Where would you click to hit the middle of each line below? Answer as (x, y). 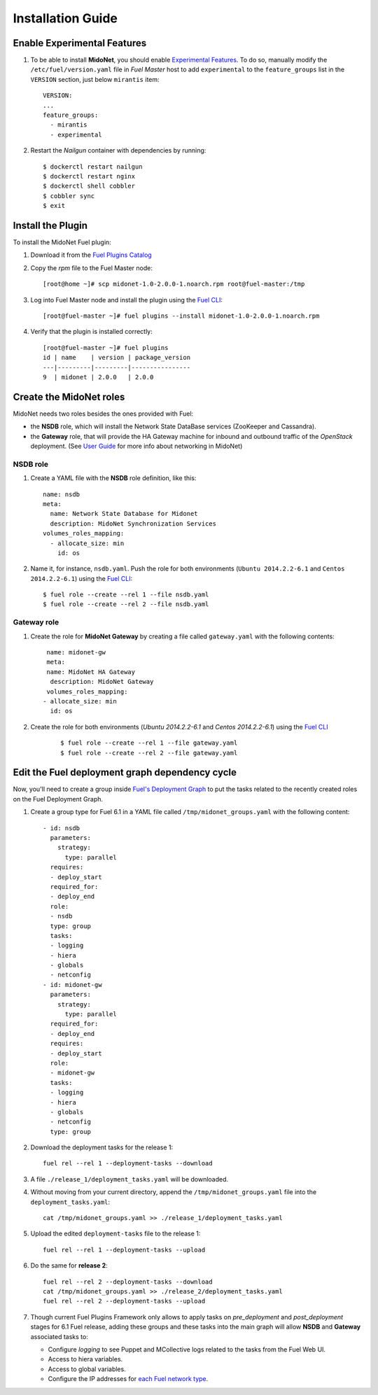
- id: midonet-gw (72, 984)
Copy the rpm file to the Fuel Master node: (92, 268)
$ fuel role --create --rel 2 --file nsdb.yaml (126, 604)
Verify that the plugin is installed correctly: (92, 332)
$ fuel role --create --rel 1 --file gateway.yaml (149, 743)
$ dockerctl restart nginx (89, 176)
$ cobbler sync (69, 196)
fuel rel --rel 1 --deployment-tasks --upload (124, 1250)
